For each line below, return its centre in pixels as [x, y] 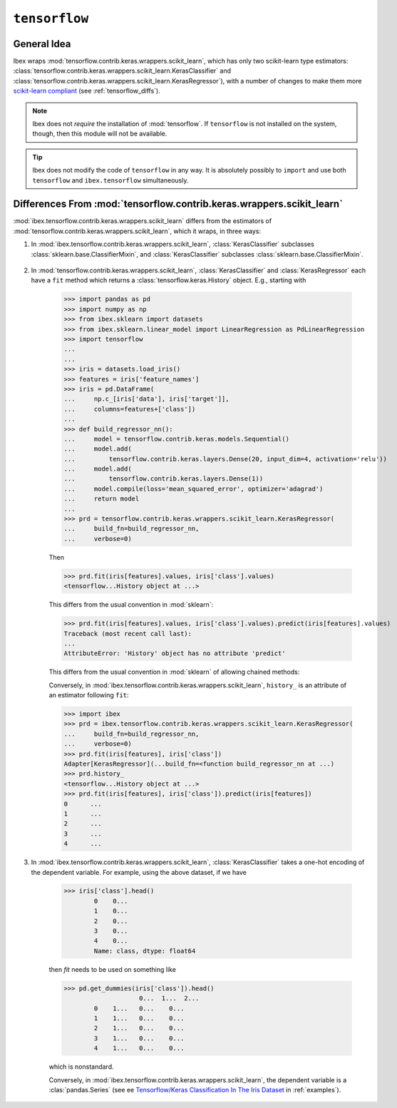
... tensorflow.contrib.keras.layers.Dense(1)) [164, 479]
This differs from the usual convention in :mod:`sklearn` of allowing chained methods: [174, 672]
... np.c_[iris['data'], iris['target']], [146, 399]
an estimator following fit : [89, 695]
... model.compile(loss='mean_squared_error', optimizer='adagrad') [194, 489]
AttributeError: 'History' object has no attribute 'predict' [175, 653]
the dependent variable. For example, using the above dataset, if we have [139, 872]
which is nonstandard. [81, 1067]
